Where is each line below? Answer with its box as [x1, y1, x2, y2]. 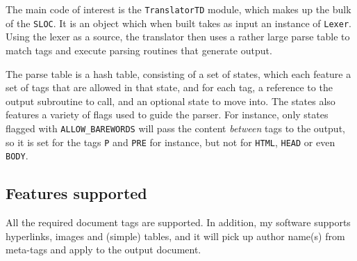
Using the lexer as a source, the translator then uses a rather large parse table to [6, 29, 350, 44]
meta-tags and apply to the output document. [6, 242, 201, 257]
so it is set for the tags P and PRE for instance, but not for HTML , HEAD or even [6, 134, 335, 149]
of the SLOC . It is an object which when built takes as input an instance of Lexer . [6, 15, 351, 30]
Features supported [6, 182, 147, 204]
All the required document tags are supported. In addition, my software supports [6, 215, 351, 230]
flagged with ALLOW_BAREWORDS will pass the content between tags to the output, [6, 120, 345, 135]
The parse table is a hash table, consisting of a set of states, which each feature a [6, 66, 351, 81]
